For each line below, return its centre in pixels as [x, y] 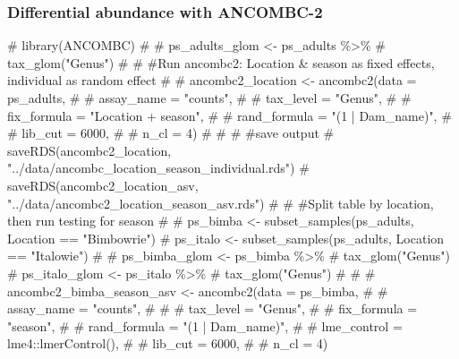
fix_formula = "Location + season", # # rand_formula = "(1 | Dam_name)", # [229, 115]
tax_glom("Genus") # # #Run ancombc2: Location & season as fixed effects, [221, 62]
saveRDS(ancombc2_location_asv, [103, 185]
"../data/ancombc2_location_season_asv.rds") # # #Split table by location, [221, 203]
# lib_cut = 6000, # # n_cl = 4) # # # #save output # [171, 133]
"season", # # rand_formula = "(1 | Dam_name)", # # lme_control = [205, 325]
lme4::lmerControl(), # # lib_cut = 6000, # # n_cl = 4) [168, 343]
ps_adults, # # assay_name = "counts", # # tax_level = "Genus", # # [209, 98]
